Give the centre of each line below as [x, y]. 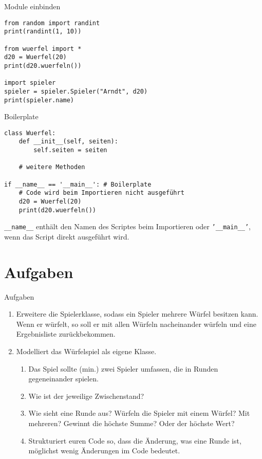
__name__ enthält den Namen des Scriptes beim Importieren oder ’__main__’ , [127, 226]
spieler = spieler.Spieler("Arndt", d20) [76, 91]
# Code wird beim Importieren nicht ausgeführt [101, 193]
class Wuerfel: [30, 133]
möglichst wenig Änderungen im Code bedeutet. [104, 451]
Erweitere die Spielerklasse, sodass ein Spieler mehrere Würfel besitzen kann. [137, 314]
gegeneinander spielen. [63, 379]
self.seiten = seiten [70, 150]
